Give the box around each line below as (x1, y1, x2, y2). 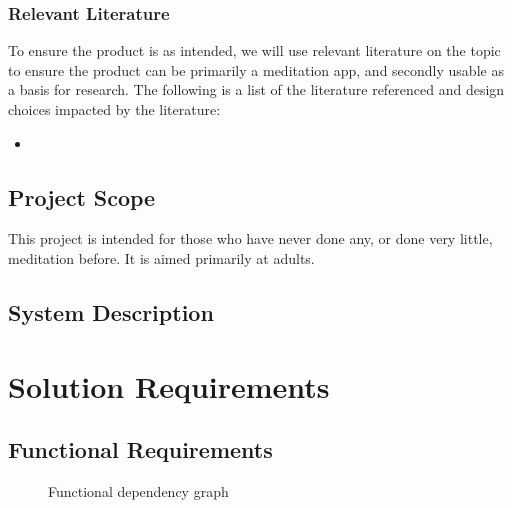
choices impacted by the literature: (8, 99, 221, 119)
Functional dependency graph (48, 480, 229, 501)
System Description (8, 296, 214, 327)
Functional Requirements (8, 434, 273, 465)
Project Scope (8, 181, 156, 212)
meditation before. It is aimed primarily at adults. (8, 247, 315, 268)
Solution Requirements (8, 365, 330, 406)
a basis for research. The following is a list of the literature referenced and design (8, 79, 505, 100)
